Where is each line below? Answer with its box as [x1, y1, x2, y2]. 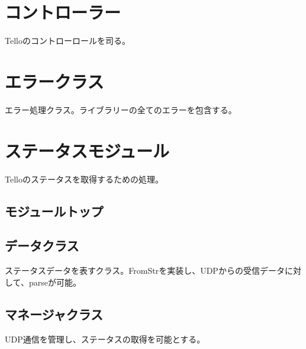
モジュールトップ [5, 201, 104, 220]
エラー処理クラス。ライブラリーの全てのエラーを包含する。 [5, 103, 237, 116]
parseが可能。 [28, 276, 81, 288]
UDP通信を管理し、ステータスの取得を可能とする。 [5, 332, 205, 345]
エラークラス [5, 69, 104, 93]
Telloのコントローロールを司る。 [5, 34, 130, 47]
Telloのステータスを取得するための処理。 [5, 172, 163, 185]
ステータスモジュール [5, 138, 170, 162]
